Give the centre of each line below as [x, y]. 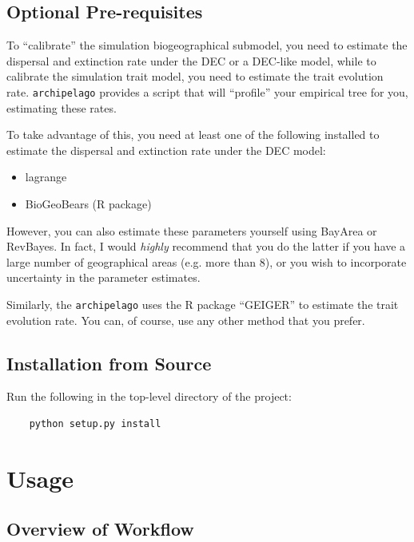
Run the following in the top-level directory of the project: [149, 396]
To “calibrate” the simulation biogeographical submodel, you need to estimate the [207, 45]
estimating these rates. [62, 107]
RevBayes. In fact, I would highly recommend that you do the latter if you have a [206, 246]
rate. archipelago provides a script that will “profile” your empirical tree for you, [207, 91]
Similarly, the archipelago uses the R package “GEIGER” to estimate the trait [203, 304]
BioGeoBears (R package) [88, 204]
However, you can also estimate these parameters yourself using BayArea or [192, 230]
